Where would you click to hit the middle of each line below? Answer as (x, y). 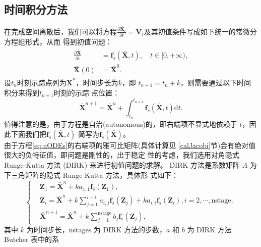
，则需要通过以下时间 (216, 82)
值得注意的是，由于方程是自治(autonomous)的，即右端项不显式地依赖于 (121, 124)
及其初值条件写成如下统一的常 (193, 31)
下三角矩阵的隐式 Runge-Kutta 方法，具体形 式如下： (91, 175)
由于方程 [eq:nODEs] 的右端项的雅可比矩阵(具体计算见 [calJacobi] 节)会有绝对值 (130, 145)
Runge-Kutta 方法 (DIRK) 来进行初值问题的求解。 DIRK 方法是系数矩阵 (122, 164)
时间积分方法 (36, 9)
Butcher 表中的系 (32, 239)
